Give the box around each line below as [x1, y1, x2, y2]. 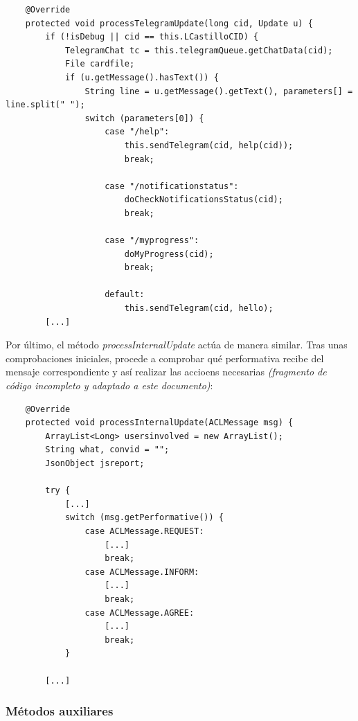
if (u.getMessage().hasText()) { [64, 72, 219, 82]
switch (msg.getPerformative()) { [64, 513, 224, 523]
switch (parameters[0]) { [84, 113, 204, 123]
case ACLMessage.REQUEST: [84, 526, 204, 536]
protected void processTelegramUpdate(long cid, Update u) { [25, 18, 313, 28]
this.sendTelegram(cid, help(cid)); [124, 140, 294, 150]
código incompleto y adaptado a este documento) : [6, 378, 213, 393]
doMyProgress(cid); [124, 249, 214, 259]
